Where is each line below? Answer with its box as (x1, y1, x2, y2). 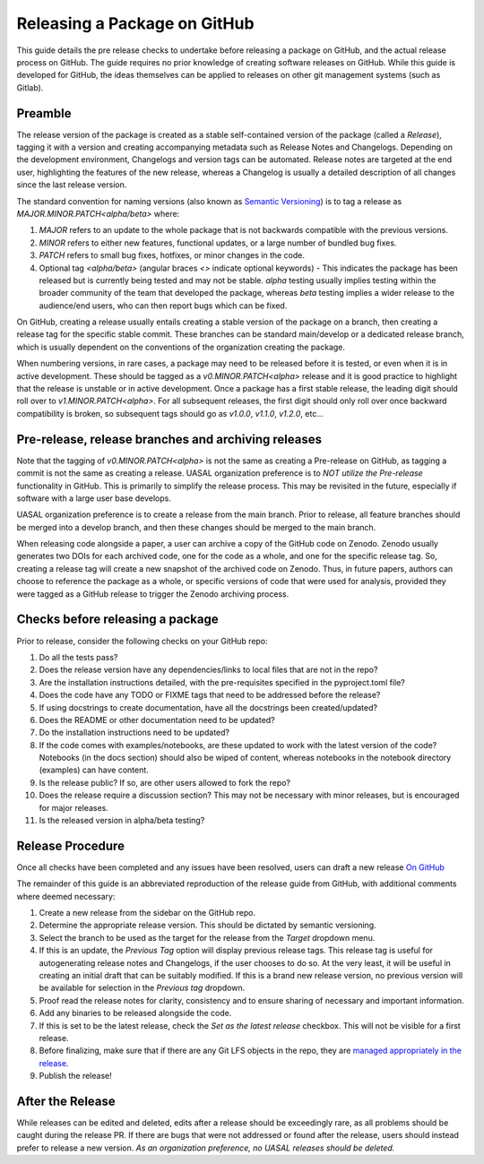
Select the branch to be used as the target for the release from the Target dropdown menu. (39, 932, 376, 943)
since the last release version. (16, 179, 127, 190)
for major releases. (39, 802, 109, 813)
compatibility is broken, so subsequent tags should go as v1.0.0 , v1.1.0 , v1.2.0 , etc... (16, 408, 324, 418)
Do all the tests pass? (39, 651, 118, 662)
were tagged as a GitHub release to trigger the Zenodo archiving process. (16, 588, 290, 599)
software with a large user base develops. (16, 493, 172, 504)
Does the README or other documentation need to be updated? (39, 714, 275, 725)
